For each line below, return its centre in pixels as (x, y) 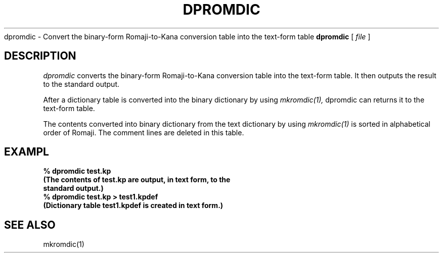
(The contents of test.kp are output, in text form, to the (137, 180)
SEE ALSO (30, 225)
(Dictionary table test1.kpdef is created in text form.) (133, 205)
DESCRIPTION (40, 56)
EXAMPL (27, 152)
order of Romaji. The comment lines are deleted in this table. (144, 132)
